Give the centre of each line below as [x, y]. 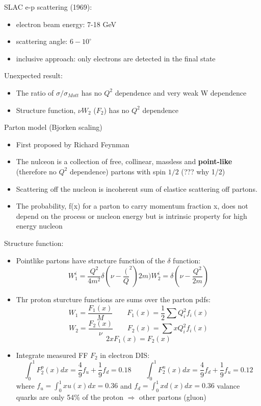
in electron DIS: [125, 355]
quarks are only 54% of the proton [70, 397]
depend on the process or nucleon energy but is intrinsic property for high [132, 216]
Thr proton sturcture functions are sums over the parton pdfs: [113, 299]
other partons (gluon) [173, 397]
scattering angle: [42, 41]
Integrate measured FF [52, 355]
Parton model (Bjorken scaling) [53, 127]
